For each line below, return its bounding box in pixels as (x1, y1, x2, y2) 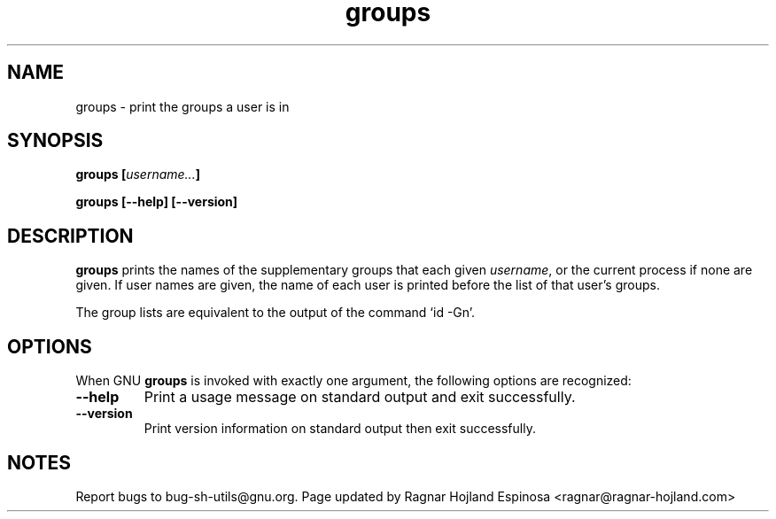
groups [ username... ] (75, 167, 200, 182)
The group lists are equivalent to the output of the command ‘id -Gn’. (75, 305, 476, 321)
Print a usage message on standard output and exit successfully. (144, 388, 576, 407)
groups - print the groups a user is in (75, 98, 290, 114)
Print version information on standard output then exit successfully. (144, 421, 536, 437)
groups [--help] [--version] (75, 194, 238, 210)
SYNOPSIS (7, 129, 104, 152)
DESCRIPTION (7, 224, 134, 247)
